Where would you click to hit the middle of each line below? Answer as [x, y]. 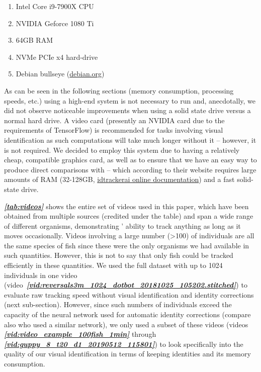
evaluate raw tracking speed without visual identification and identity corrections [129, 294]
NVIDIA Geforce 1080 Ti [55, 23]
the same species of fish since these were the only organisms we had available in [127, 245]
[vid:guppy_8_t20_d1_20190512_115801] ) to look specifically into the [124, 344]
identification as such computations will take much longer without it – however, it [130, 139]
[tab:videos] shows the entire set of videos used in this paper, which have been [126, 206]
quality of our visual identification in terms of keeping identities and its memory [127, 354]
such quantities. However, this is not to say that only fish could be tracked [119, 255]
